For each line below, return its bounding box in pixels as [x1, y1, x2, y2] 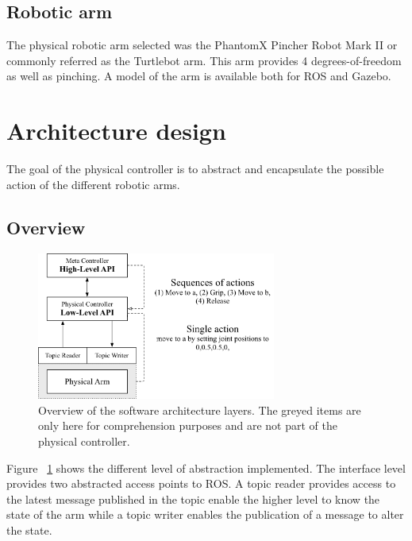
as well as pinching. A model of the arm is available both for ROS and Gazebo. [6, 68, 391, 84]
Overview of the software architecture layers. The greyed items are [38, 401, 361, 418]
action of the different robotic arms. [6, 176, 180, 192]
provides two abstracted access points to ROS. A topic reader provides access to [6, 475, 396, 492]
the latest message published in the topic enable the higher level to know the [6, 490, 380, 507]
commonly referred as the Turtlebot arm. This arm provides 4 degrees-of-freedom [6, 52, 402, 68]
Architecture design [6, 114, 226, 147]
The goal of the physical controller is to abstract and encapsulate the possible [6, 160, 384, 177]
